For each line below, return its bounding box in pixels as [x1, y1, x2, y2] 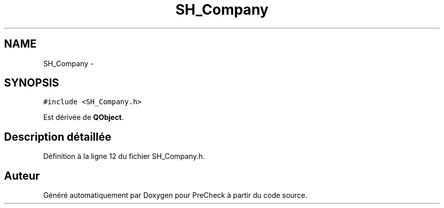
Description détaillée [4, 130, 112, 143]
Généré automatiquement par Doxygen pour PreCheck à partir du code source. [43, 191, 308, 200]
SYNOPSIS [4, 76, 59, 90]
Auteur [4, 169, 40, 182]
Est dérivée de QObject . [43, 113, 124, 122]
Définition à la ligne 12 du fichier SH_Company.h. [43, 152, 205, 161]
